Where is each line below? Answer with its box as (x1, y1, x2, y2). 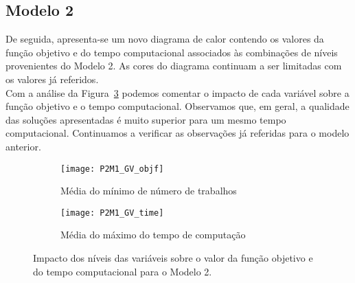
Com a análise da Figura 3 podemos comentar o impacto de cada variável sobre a (5, 85, 350, 100)
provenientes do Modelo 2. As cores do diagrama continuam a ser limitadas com (5, 58, 342, 73)
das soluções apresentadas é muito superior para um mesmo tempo (5, 112, 286, 126)
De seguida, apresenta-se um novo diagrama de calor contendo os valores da (5, 32, 324, 46)
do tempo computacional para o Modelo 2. (33, 264, 212, 278)
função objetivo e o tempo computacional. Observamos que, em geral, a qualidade (5, 99, 350, 113)
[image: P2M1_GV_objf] (60, 163, 164, 174)
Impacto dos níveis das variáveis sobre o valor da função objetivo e (33, 251, 313, 265)
